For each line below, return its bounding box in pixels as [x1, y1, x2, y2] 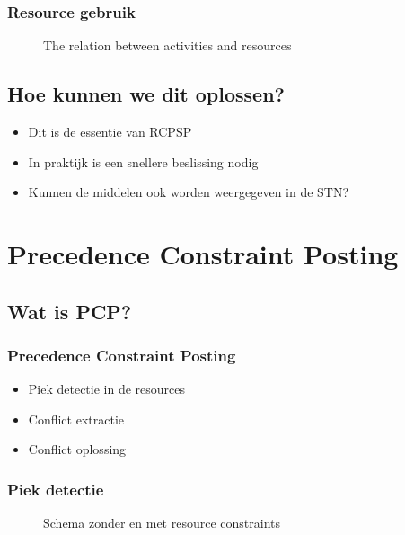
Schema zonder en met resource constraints [43, 513, 281, 532]
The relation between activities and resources [43, 36, 292, 55]
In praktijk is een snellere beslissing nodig [28, 152, 259, 171]
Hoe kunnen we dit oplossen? [7, 80, 285, 108]
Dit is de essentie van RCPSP [28, 122, 192, 141]
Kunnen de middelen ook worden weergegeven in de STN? [28, 183, 349, 201]
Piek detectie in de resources [28, 379, 186, 398]
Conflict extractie [28, 409, 125, 428]
